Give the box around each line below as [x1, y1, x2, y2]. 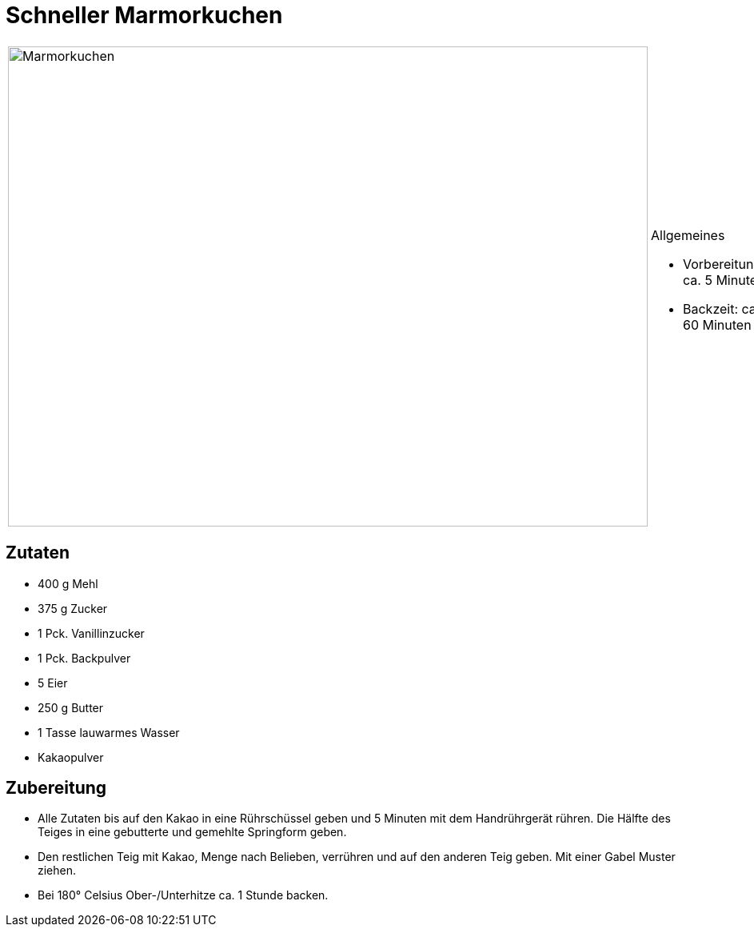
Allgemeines [651, 226, 725, 243]
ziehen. [38, 863, 77, 878]
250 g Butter [38, 700, 104, 715]
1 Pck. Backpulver [38, 651, 131, 665]
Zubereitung [6, 778, 107, 799]
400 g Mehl [38, 576, 98, 591]
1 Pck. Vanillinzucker [38, 626, 145, 640]
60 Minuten [683, 316, 752, 333]
